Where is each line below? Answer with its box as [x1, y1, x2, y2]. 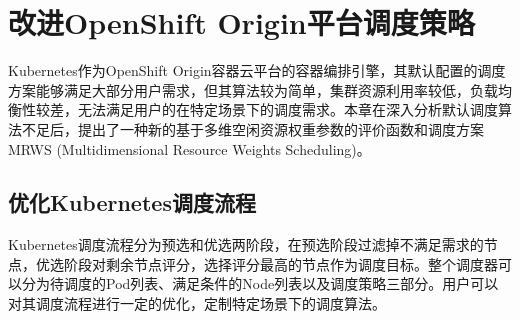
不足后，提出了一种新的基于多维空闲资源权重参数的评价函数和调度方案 [21, 118, 484, 139]
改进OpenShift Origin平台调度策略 [8, 2, 475, 43]
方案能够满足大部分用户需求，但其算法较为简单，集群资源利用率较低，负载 [8, 79, 498, 100]
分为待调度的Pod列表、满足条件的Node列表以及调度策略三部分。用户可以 [21, 273, 499, 294]
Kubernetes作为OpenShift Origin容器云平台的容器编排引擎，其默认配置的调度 [8, 60, 506, 81]
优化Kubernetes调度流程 [8, 187, 256, 218]
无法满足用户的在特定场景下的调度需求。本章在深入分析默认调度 [77, 99, 498, 120]
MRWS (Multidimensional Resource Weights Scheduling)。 [8, 138, 371, 159]
